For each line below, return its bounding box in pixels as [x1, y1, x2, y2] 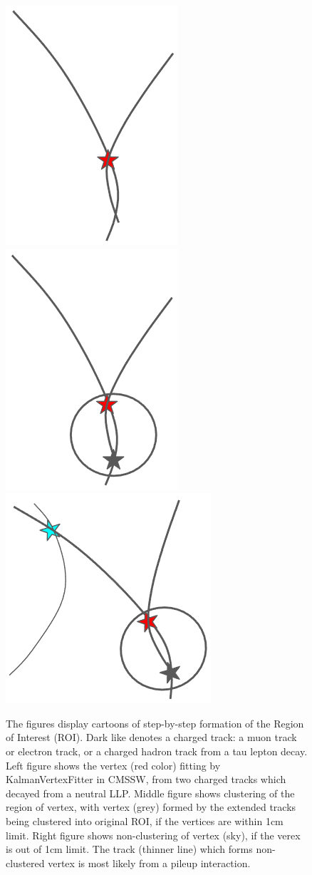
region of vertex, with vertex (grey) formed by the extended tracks [6, 799, 296, 814]
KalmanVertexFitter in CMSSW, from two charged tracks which [6, 772, 286, 787]
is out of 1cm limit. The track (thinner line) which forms [6, 842, 253, 856]
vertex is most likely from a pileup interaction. [48, 855, 251, 870]
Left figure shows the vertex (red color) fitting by [6, 757, 221, 772]
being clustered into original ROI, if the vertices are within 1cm [6, 813, 284, 828]
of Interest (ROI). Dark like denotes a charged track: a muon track [6, 730, 297, 745]
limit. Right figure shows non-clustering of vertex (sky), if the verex [6, 827, 301, 842]
